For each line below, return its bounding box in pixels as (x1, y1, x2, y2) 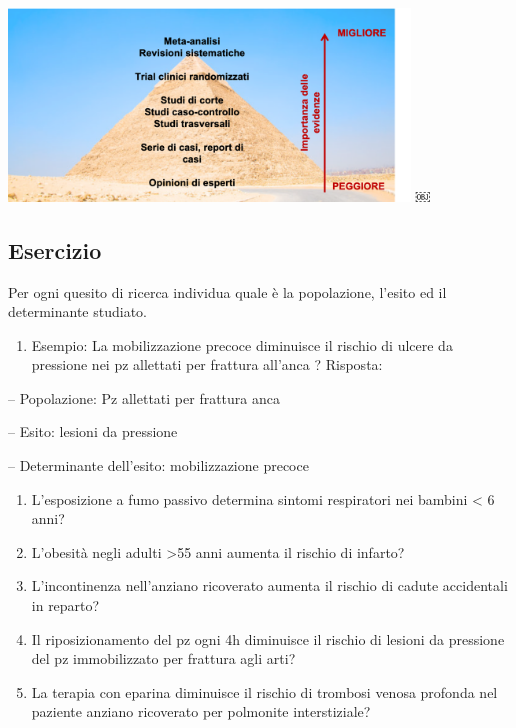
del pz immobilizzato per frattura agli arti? (31, 648, 296, 669)
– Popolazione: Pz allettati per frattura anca (8, 387, 280, 408)
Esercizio (8, 234, 102, 265)
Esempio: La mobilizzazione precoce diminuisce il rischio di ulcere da (31, 334, 453, 355)
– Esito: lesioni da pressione (8, 421, 178, 442)
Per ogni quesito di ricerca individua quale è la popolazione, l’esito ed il (8, 281, 447, 302)
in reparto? (31, 595, 100, 616)
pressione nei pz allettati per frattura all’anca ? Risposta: (31, 354, 383, 375)
